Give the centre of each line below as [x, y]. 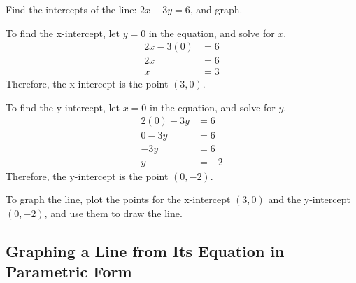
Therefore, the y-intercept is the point [87, 175]
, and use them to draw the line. [113, 213]
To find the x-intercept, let [63, 33]
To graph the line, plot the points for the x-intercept [118, 199]
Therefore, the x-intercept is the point [87, 84]
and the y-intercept [309, 199]
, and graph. [216, 9]
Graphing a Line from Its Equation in [145, 250]
